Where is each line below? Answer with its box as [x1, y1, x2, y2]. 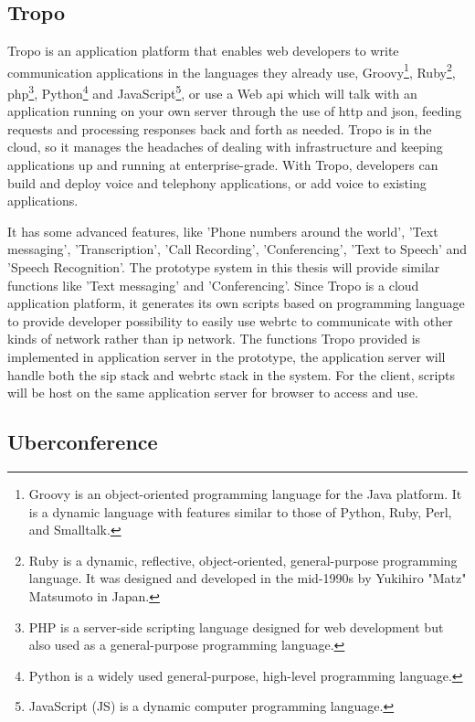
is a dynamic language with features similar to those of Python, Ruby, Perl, [28, 502, 452, 521]
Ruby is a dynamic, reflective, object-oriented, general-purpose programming [28, 550, 458, 569]
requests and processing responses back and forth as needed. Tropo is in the [7, 119, 432, 138]
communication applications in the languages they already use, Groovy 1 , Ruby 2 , [7, 59, 456, 81]
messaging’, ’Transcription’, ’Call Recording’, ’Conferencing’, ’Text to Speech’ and [7, 239, 468, 259]
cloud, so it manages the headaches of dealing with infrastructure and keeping [7, 137, 443, 156]
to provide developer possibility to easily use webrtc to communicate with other [7, 311, 453, 330]
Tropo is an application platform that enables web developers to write [7, 41, 399, 60]
